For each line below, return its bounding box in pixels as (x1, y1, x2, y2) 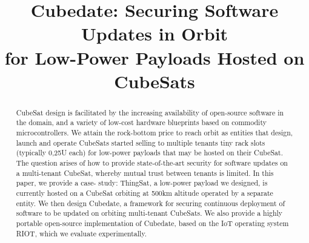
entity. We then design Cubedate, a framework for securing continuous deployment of (16, 198, 285, 208)
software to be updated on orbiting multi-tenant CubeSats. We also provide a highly (16, 208, 283, 218)
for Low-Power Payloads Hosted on (4, 45, 305, 70)
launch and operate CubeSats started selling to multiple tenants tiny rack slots (16, 137, 265, 147)
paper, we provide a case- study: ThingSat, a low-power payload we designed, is (16, 178, 268, 188)
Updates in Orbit (81, 21, 228, 46)
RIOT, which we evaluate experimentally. (16, 228, 147, 238)
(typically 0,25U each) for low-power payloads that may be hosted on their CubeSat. (16, 147, 283, 158)
